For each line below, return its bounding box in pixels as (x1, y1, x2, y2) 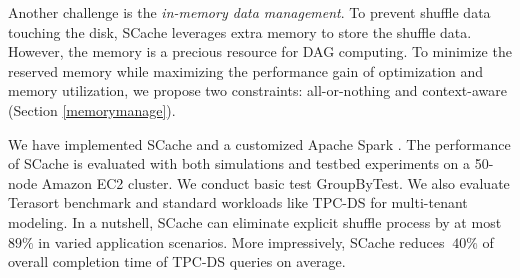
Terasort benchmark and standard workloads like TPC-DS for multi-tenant (8, 192, 468, 213)
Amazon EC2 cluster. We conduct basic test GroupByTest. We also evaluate (41, 172, 510, 193)
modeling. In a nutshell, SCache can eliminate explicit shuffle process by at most (8, 211, 502, 232)
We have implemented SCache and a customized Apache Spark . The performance (8, 133, 511, 154)
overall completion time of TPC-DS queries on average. (8, 251, 346, 272)
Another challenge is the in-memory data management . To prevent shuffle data (8, 2, 491, 22)
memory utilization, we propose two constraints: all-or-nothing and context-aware (8, 80, 507, 101)
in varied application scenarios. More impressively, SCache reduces (38, 231, 445, 252)
